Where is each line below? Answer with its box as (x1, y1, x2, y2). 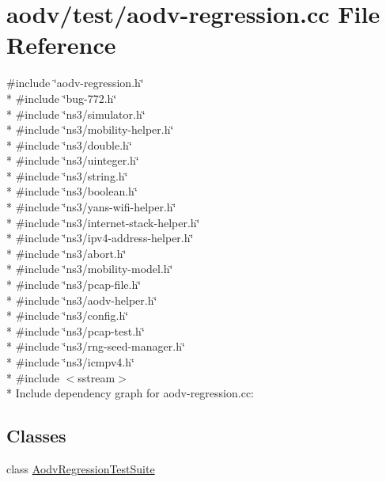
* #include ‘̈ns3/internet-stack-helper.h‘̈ (6, 214, 200, 230)
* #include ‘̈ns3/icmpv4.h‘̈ (6, 354, 134, 370)
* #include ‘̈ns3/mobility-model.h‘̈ (6, 260, 173, 277)
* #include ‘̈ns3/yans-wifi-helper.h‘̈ (6, 199, 176, 215)
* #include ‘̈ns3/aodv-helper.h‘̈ (6, 291, 157, 308)
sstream (78, 369, 115, 385)
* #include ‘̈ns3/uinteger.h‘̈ (6, 152, 139, 169)
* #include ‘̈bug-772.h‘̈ (6, 89, 117, 106)
